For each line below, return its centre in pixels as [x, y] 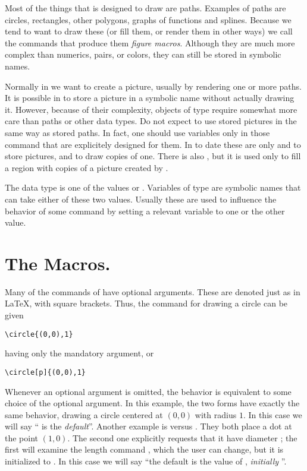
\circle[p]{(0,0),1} [46, 372]
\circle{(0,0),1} [39, 334]
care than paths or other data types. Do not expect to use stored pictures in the [151, 121]
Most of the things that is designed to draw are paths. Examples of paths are [145, 8]
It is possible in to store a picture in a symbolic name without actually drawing [150, 98]
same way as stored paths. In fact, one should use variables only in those [137, 132]
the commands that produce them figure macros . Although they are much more [150, 42]
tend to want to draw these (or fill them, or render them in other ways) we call [149, 31]
